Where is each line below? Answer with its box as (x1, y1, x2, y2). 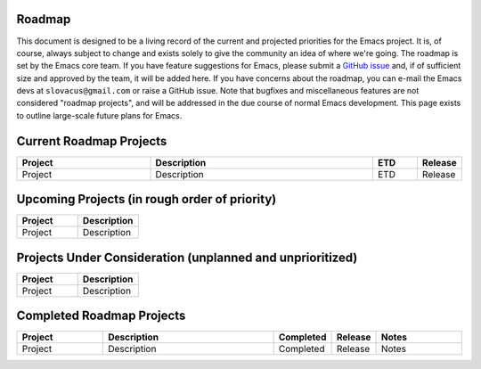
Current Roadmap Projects (16, 134, 167, 149)
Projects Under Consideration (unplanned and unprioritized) (16, 250, 358, 265)
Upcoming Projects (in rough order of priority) (16, 192, 277, 207)
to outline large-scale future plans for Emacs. (16, 110, 183, 120)
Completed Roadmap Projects (16, 308, 186, 324)
